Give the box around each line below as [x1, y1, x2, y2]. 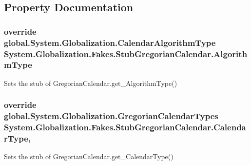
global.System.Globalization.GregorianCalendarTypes [4, 110, 218, 122]
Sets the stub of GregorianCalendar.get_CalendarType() [4, 151, 174, 162]
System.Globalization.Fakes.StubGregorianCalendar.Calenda [4, 121, 246, 133]
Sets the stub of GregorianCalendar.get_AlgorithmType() [4, 78, 177, 88]
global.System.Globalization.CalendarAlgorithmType [4, 36, 216, 48]
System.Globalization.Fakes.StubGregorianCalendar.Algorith [4, 47, 248, 60]
